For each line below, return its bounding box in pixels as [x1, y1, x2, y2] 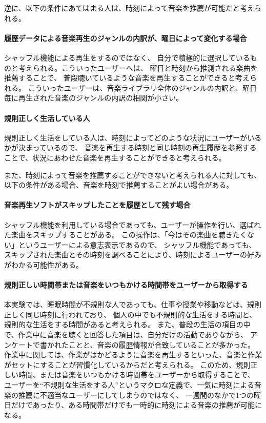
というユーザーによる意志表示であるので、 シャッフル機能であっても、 [18, 239, 256, 250]
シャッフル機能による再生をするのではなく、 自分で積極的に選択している [4, 52, 250, 63]
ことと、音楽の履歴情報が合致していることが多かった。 [68, 339, 255, 350]
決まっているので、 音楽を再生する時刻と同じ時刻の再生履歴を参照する [18, 142, 257, 153]
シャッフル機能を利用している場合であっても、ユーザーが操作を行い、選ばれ [4, 219, 261, 230]
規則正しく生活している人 [4, 112, 90, 123]
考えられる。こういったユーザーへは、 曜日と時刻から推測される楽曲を [18, 62, 258, 73]
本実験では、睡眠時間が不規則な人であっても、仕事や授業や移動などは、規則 [4, 299, 262, 310]
